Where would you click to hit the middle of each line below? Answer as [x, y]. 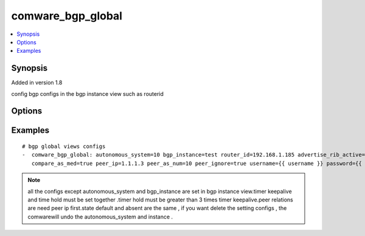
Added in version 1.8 [37, 83]
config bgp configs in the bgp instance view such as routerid [88, 93]
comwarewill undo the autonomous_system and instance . [100, 217]
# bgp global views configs [64, 147]
